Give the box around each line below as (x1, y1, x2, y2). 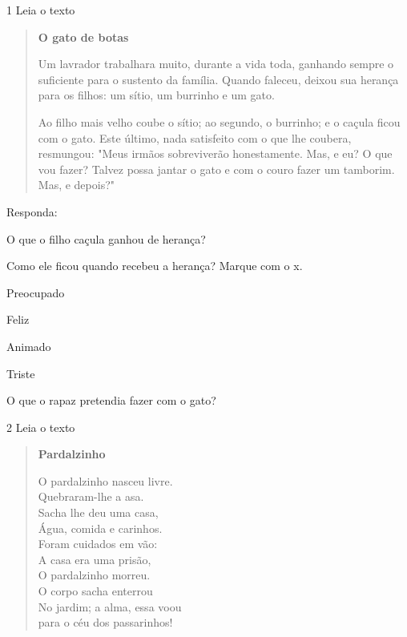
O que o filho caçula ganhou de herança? (6, 230, 206, 247)
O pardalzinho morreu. (38, 566, 151, 583)
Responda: (6, 203, 58, 220)
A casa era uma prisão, (38, 550, 151, 567)
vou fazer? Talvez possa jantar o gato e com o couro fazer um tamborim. (38, 160, 395, 177)
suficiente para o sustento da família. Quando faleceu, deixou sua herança (38, 71, 399, 87)
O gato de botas (38, 28, 129, 45)
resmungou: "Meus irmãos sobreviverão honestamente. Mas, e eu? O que (38, 145, 393, 162)
